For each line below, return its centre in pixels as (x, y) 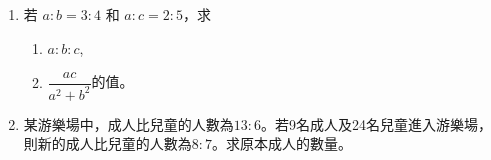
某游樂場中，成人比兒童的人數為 (128, 123)
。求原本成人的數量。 (282, 143)
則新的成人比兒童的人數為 (107, 143)
